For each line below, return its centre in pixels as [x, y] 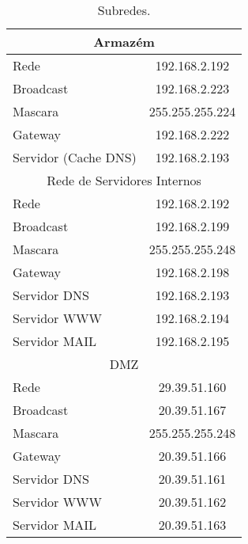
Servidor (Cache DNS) [75, 157]
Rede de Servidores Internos [124, 180]
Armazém [124, 42]
